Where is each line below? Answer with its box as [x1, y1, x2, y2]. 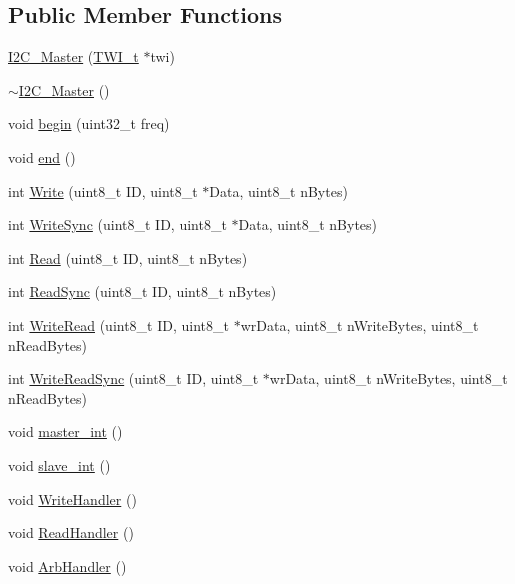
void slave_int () [8, 454, 111, 475]
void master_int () [8, 421, 123, 442]
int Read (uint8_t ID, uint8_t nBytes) [8, 247, 248, 268]
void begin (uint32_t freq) [8, 113, 170, 134]
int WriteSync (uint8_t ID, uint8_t [8, 214, 227, 235]
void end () [8, 146, 76, 167]
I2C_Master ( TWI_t [8, 46, 139, 67]
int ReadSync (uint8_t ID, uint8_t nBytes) [8, 281, 277, 302]
